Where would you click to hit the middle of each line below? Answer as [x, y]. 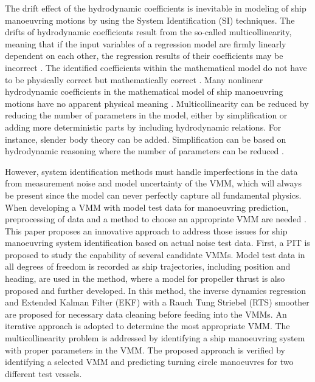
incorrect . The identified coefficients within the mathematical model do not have [156, 67]
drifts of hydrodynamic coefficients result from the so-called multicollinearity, [148, 32]
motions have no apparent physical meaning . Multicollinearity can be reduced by [157, 103]
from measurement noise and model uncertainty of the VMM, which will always [153, 183]
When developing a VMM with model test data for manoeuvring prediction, [147, 207]
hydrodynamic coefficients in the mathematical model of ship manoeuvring [144, 91]
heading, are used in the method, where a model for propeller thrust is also [145, 278]
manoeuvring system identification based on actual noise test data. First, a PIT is [157, 243]
